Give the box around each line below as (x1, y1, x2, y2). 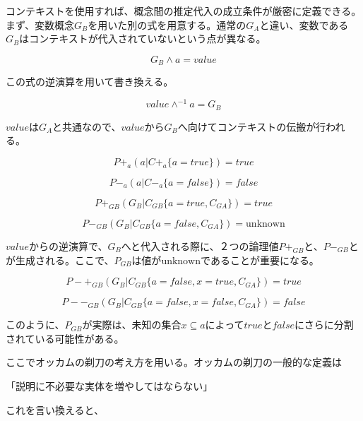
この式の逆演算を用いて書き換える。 (6, 74, 174, 89)
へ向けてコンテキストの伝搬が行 (177, 119, 326, 134)
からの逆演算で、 (28, 238, 108, 253)
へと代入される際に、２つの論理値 (121, 238, 279, 253)
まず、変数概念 (6, 17, 75, 32)
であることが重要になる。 (201, 252, 319, 267)
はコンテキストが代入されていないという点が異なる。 (19, 31, 266, 46)
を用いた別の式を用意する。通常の (88, 17, 246, 32)
